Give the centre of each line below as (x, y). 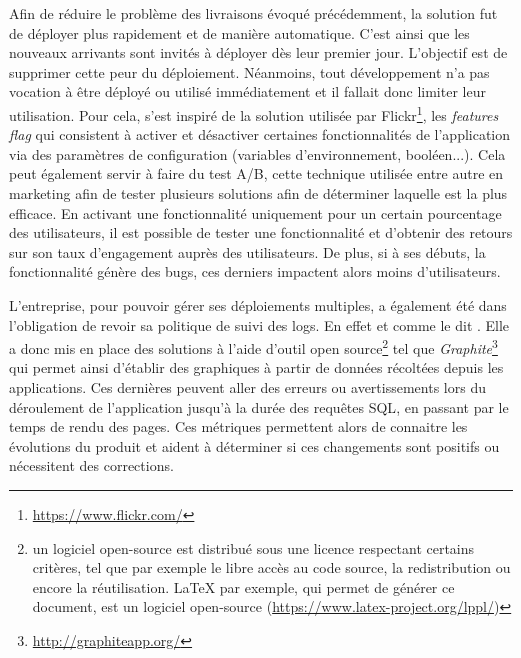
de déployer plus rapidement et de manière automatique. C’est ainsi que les (239, 32)
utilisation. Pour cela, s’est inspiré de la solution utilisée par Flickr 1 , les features (254, 113)
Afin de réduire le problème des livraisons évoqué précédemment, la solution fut (253, 13)
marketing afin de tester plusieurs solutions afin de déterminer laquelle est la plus (258, 193)
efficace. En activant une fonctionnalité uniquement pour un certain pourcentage (255, 212)
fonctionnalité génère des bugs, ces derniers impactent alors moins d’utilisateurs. (255, 271)
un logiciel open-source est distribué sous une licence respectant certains (253, 547)
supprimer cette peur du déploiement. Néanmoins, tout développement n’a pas (249, 71)
